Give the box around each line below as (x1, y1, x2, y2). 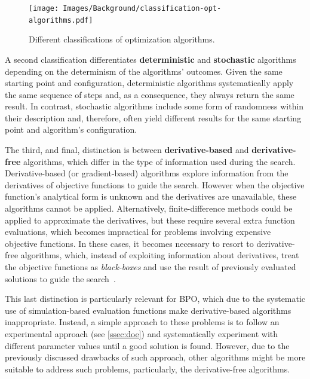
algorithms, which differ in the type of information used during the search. (23, 155, 296, 167)
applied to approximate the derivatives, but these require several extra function (5, 213, 295, 226)
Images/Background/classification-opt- (63, 4, 222, 13)
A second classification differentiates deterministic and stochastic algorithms (5, 53, 296, 65)
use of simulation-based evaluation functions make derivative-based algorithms (5, 304, 291, 316)
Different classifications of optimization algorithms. (29, 33, 215, 45)
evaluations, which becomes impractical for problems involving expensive (5, 225, 271, 238)
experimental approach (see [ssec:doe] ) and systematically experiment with (5, 327, 278, 340)
